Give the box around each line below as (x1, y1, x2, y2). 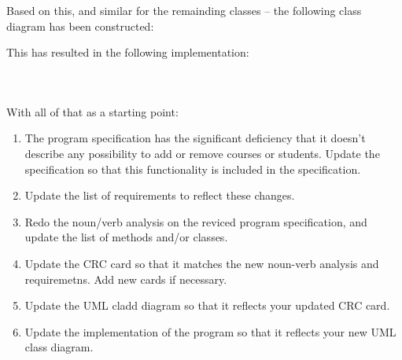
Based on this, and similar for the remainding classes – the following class (6, 2, 362, 18)
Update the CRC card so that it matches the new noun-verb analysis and (24, 255, 379, 271)
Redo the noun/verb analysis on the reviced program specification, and (24, 213, 367, 230)
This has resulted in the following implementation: (6, 44, 249, 61)
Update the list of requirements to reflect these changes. (24, 187, 295, 204)
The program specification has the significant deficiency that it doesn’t (24, 130, 366, 146)
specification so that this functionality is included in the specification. (24, 160, 361, 177)
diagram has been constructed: (6, 17, 154, 34)
